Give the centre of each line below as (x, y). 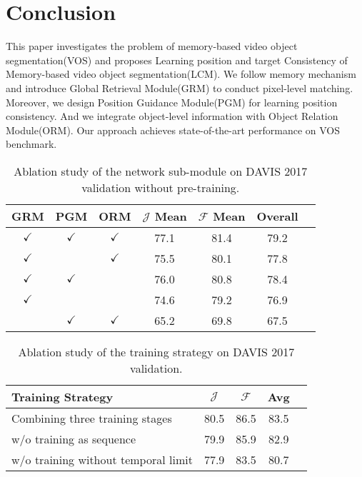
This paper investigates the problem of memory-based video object (152, 46)
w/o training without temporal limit (102, 459)
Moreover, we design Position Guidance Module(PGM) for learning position (172, 102)
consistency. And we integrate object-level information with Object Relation (172, 116)
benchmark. (31, 144)
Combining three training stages (92, 418)
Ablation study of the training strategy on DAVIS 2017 (156, 351)
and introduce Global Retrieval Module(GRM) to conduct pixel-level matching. (180, 87)
